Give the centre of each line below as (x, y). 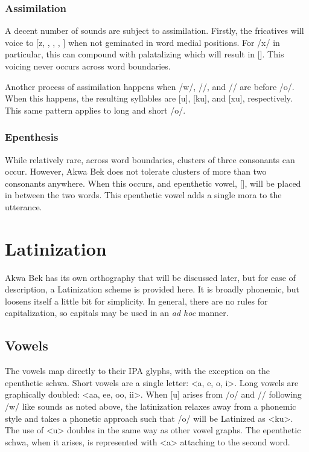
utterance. (24, 206)
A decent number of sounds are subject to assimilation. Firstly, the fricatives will (154, 31)
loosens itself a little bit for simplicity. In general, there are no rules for (136, 301)
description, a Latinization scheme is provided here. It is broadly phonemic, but (152, 289)
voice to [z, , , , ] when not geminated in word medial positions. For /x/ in (142, 42)
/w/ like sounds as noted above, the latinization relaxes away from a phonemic (151, 406)
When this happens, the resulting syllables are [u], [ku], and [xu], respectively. (149, 98)
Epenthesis (32, 137)
